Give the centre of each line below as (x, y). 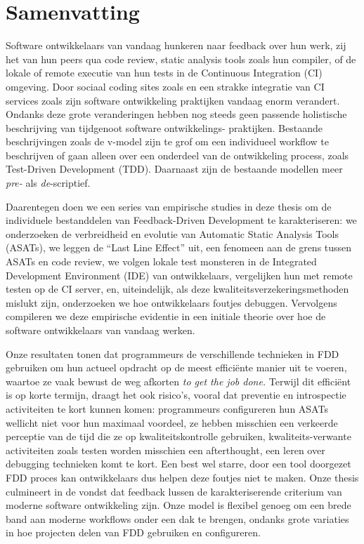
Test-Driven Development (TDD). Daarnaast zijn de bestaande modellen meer (174, 169)
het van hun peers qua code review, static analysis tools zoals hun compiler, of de (181, 59)
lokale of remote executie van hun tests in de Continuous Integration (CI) (164, 73)
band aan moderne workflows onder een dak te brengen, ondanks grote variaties (177, 518)
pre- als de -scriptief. (48, 183)
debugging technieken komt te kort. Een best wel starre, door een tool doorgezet (178, 464)
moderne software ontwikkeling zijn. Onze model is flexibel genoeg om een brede (178, 505)
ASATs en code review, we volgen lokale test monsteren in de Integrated (161, 261)
